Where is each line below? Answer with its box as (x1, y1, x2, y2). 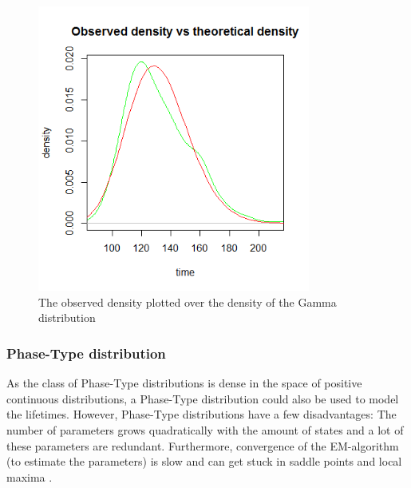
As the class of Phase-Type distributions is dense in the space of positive (6, 375, 362, 391)
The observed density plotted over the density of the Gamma (38, 293, 337, 310)
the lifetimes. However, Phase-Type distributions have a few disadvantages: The (6, 406, 397, 423)
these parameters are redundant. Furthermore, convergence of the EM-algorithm (6, 437, 399, 454)
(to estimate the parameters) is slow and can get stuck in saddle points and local (6, 453, 402, 470)
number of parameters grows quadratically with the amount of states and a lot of (6, 422, 404, 438)
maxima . (6, 468, 53, 485)
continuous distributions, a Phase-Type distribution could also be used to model (6, 390, 399, 407)
